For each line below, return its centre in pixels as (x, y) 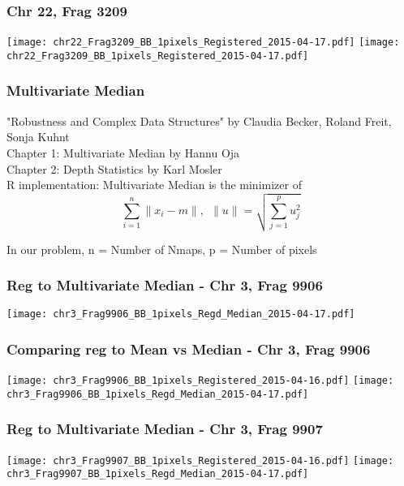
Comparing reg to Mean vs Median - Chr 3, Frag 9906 (189, 348)
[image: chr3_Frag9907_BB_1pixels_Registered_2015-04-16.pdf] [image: (200, 460)
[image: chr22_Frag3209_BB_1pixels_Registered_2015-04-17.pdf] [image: (203, 43)
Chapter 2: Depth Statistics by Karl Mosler (114, 168)
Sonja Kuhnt (38, 137)
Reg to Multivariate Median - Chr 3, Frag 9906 (165, 285)
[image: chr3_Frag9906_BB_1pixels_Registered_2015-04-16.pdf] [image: (200, 381)
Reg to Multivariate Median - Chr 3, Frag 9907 (165, 429)
